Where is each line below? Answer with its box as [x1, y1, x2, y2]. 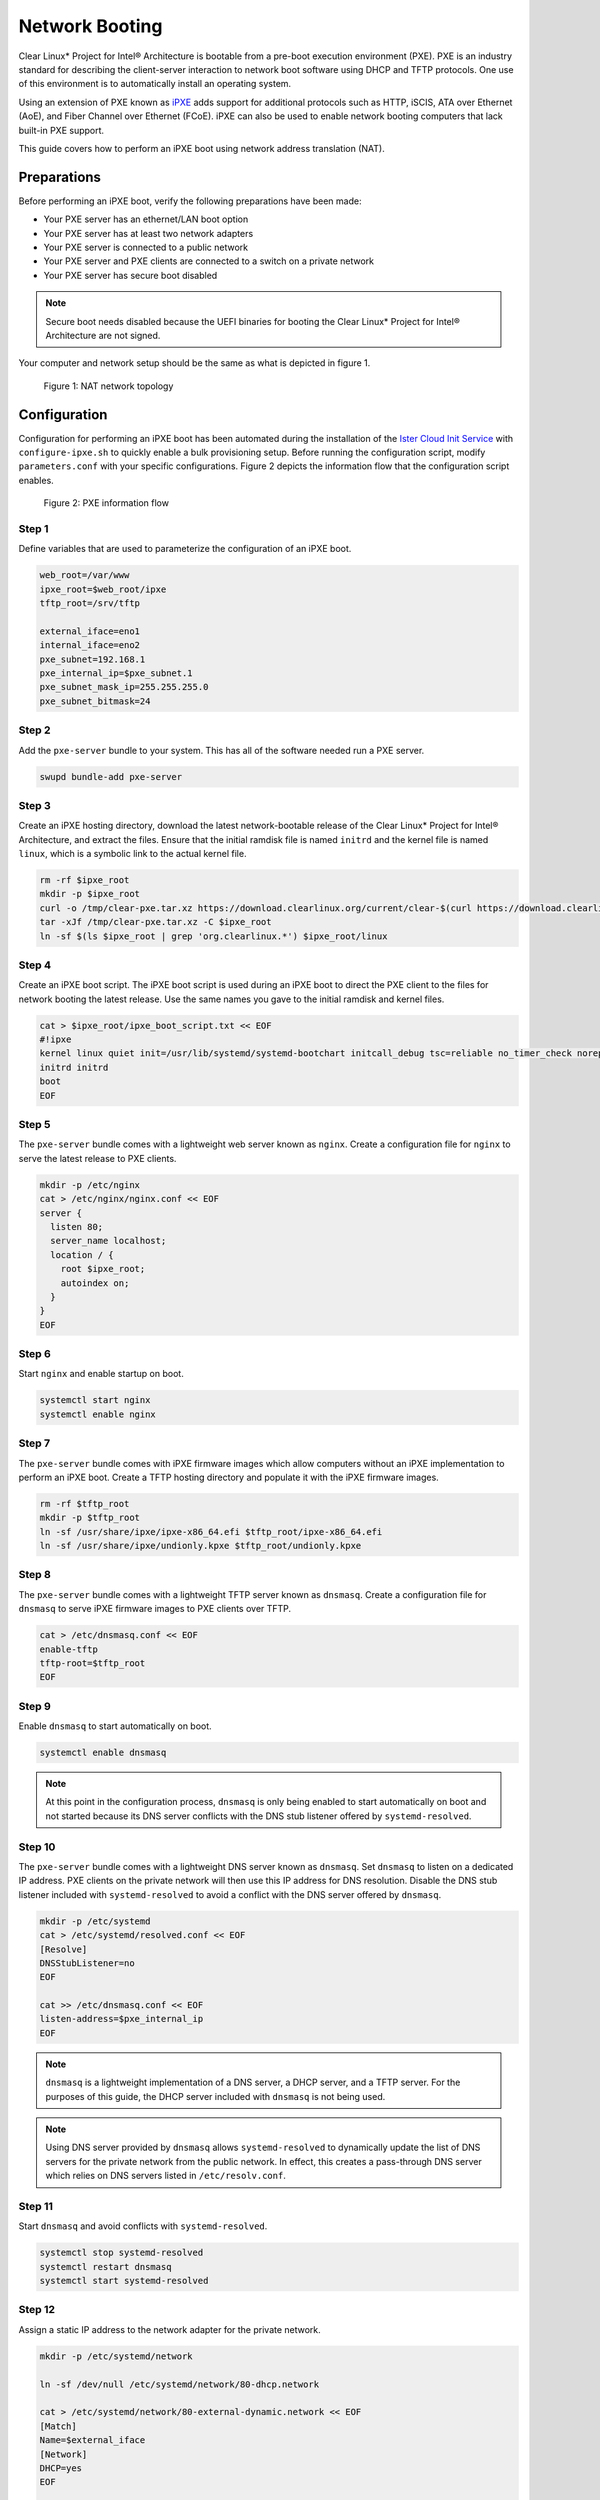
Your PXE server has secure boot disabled [43, 269, 218, 281]
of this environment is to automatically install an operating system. [18, 78, 292, 90]
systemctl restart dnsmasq [39, 2261, 172, 2272]
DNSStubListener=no [39, 1957, 135, 1969]
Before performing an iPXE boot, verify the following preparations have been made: [18, 195, 362, 207]
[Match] [39, 2420, 77, 2432]
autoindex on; [60, 1277, 130, 1289]
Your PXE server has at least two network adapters [43, 227, 254, 239]
